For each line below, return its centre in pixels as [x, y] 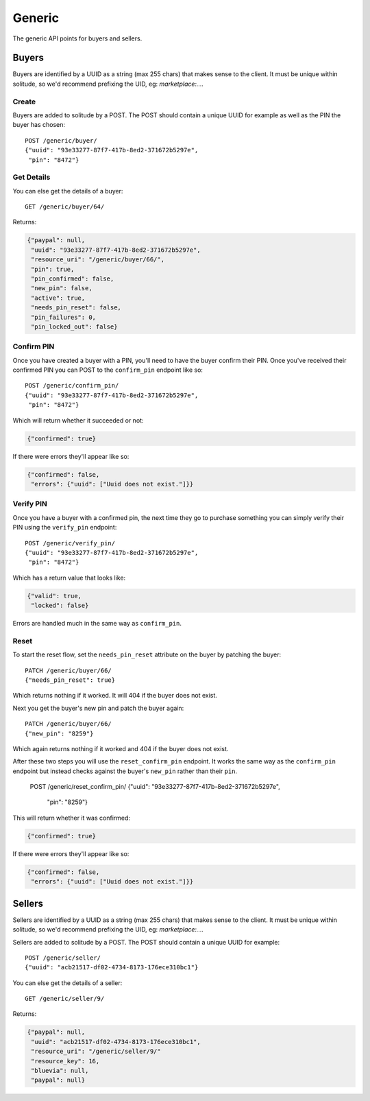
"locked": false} [60, 606]
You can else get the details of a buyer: [68, 191]
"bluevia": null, [60, 1070]
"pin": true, [53, 269]
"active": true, [58, 298]
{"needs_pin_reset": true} [70, 680]
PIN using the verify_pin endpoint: [65, 528]
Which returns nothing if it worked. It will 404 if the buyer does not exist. [115, 696]
